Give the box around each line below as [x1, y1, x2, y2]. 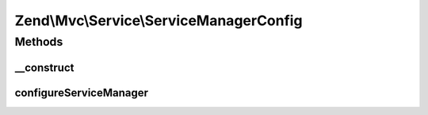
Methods [14, 35, 63, 49]
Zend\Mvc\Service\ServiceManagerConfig [14, 12, 303, 29]
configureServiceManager [14, 86, 149, 99]
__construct [14, 61, 75, 74]
